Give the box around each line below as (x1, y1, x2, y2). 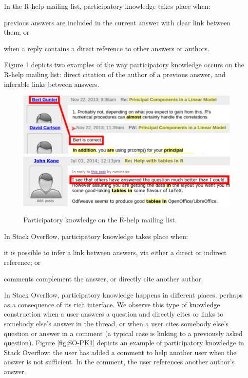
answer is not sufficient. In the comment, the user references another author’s (4, 357, 235, 367)
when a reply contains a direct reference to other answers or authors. (4, 43, 210, 53)
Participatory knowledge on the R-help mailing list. (23, 215, 177, 225)
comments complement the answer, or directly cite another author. (4, 273, 203, 283)
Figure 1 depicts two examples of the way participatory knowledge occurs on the (4, 60, 244, 70)
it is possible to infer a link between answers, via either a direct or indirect (4, 247, 227, 258)
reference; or (4, 257, 41, 267)
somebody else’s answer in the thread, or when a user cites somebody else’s (4, 318, 229, 329)
